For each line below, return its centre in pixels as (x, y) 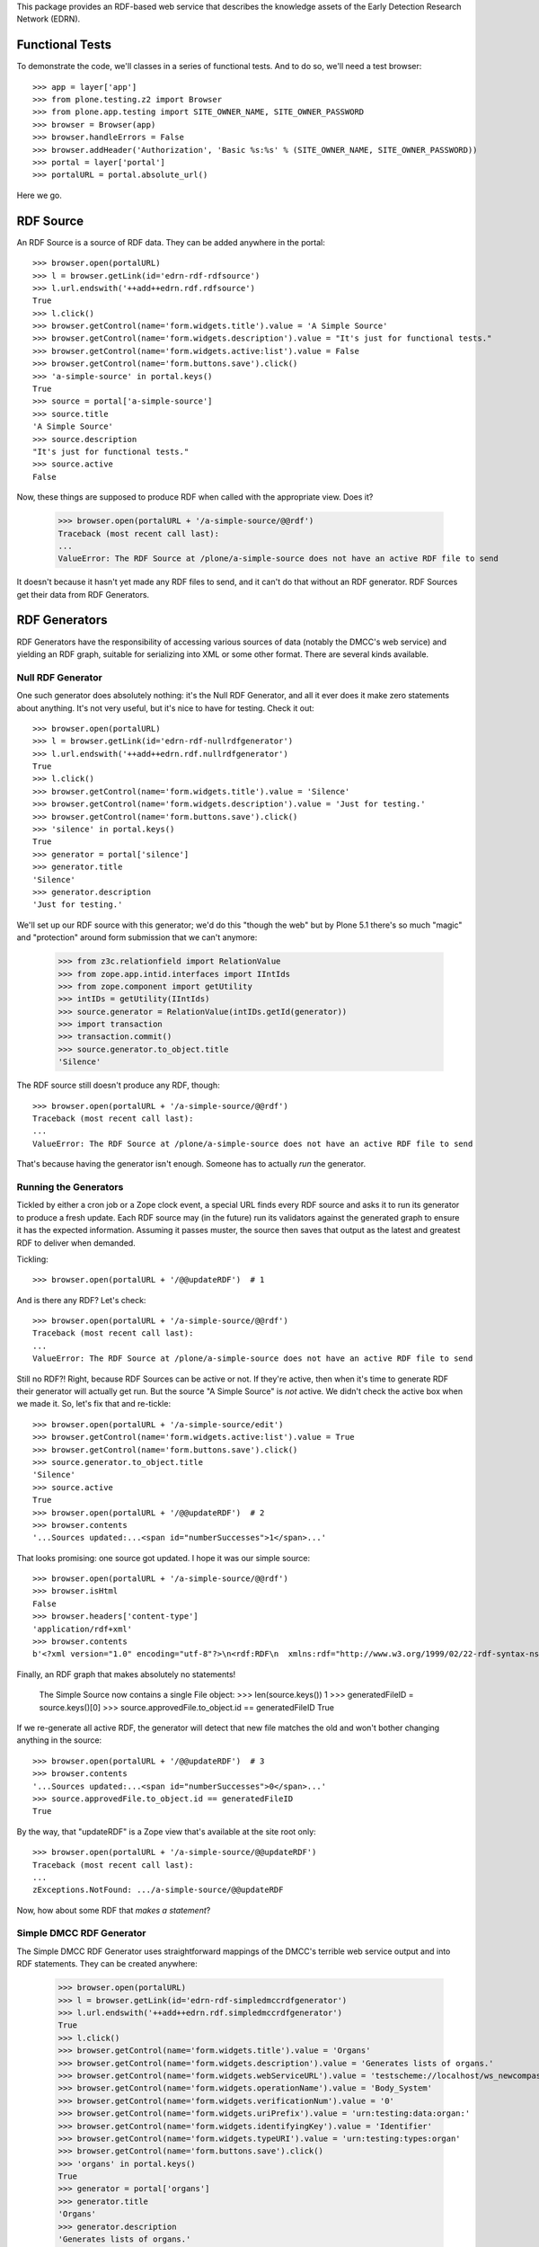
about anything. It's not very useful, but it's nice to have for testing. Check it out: (165, 708)
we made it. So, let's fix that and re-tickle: (93, 1404)
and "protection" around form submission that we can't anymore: (137, 937)
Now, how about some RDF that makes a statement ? (114, 1910)
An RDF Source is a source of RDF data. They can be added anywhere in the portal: (171, 242)
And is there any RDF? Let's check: (81, 1300)
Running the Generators (70, 1186)
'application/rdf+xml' (83, 1629)
